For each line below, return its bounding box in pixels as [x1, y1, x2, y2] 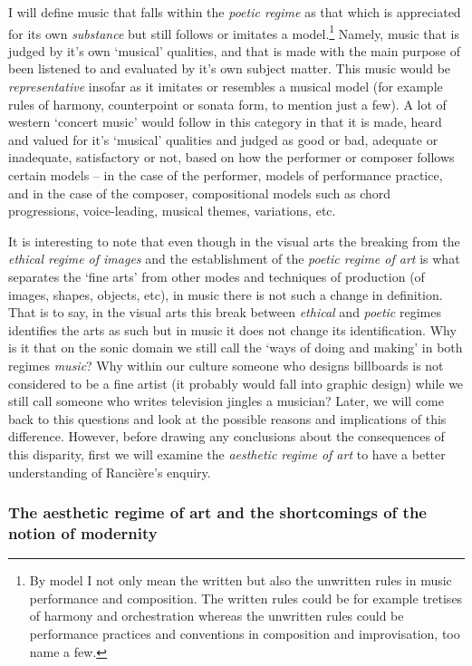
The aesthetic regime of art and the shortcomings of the [8, 501, 427, 524]
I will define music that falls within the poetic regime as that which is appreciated [8, 3, 461, 21]
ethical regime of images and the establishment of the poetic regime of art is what [8, 249, 460, 268]
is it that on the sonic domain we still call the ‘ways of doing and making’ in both [8, 338, 463, 357]
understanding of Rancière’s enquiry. [8, 462, 211, 481]
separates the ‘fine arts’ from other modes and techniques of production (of [8, 266, 425, 285]
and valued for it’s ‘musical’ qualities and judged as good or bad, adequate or [8, 130, 438, 149]
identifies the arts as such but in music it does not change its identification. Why [8, 320, 457, 339]
